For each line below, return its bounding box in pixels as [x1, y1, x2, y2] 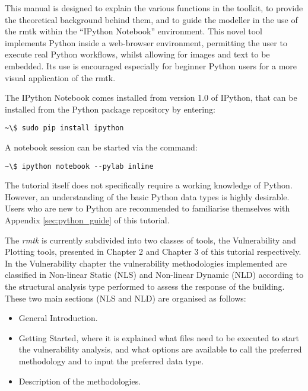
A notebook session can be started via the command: [5, 141, 198, 153]
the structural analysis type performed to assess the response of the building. [5, 280, 285, 292]
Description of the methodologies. [18, 374, 141, 387]
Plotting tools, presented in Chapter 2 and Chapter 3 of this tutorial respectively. [5, 245, 301, 258]
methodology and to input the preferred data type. [18, 354, 204, 367]
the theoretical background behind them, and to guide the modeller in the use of [5, 13, 298, 25]
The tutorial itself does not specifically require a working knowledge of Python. [5, 179, 293, 191]
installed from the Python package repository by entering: [5, 102, 215, 115]
